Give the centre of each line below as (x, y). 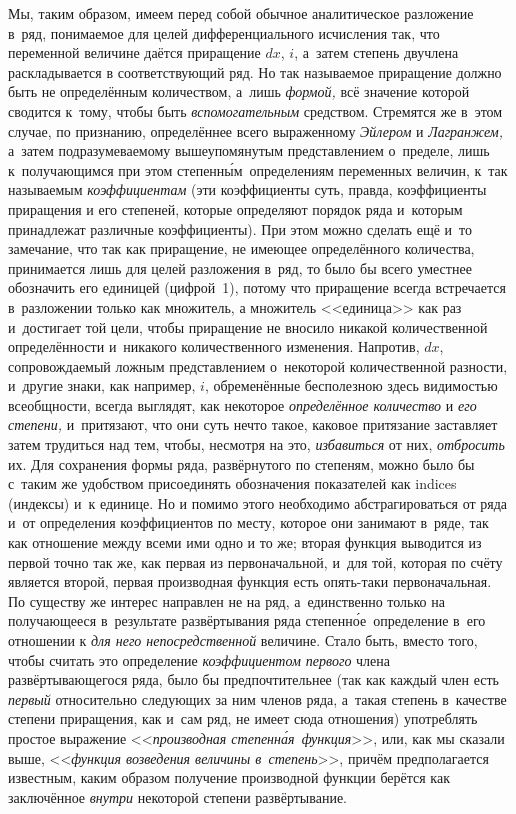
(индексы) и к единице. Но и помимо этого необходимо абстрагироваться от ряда (258, 502)
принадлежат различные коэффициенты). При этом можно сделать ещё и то (240, 228)
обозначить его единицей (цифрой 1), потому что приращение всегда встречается (257, 287)
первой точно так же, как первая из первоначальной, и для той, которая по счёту (255, 561)
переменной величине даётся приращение (134, 52)
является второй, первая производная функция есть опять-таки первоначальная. (250, 581)
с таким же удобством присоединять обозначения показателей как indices (232, 483)
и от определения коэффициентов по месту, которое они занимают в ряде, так (248, 522)
